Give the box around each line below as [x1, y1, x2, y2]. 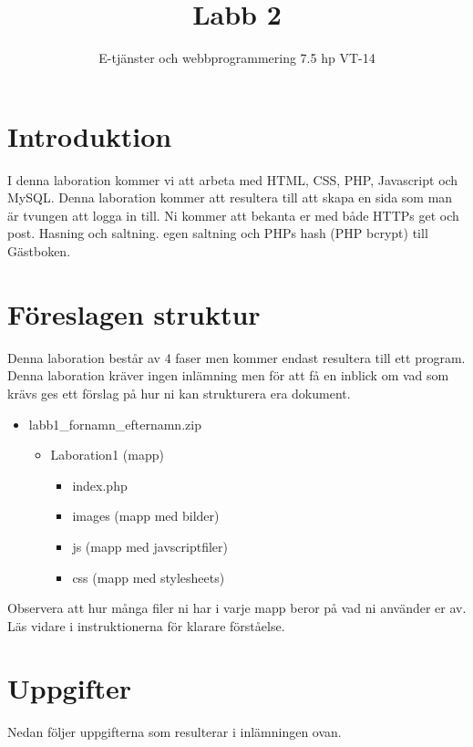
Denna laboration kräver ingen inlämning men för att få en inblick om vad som [7, 366, 449, 385]
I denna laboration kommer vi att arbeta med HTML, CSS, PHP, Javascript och [7, 170, 458, 189]
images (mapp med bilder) [72, 506, 220, 525]
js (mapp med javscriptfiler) [72, 536, 228, 555]
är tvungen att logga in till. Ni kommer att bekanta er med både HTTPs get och [7, 205, 459, 224]
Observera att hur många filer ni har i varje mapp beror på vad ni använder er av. [7, 598, 467, 617]
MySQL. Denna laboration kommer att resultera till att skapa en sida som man [7, 188, 453, 207]
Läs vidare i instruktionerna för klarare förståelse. [7, 616, 285, 635]
